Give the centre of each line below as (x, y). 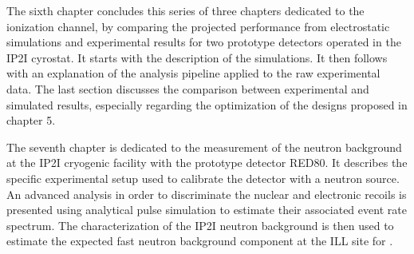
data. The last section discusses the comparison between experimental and (188, 88)
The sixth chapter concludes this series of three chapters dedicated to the (185, 10)
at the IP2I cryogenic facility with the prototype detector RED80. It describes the (207, 163)
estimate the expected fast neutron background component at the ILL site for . (200, 241)
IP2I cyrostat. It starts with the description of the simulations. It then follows (197, 57)
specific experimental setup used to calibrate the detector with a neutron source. (203, 178)
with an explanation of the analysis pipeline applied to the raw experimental (193, 73)
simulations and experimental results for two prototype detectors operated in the (204, 42)
